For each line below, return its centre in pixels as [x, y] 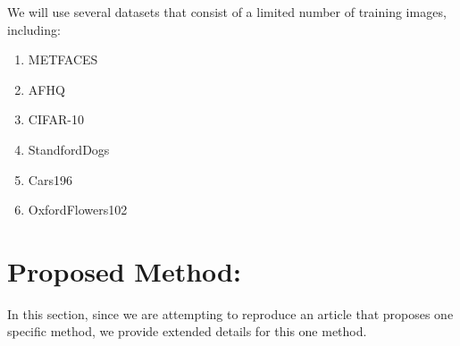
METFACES [63, 59]
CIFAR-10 [56, 119]
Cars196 [50, 179]
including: [34, 29]
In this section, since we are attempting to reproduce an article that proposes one [230, 313]
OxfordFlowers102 [78, 210]
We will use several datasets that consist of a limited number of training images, [227, 12]
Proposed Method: [124, 270]
